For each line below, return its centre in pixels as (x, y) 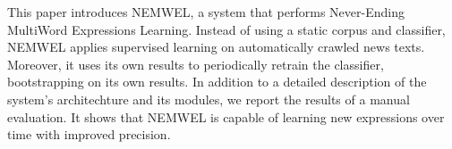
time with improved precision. (89, 134)
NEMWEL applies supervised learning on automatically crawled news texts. (216, 47)
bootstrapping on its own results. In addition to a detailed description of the (217, 82)
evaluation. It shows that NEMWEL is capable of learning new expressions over (226, 116)
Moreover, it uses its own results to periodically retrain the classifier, (196, 64)
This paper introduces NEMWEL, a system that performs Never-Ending (206, 12)
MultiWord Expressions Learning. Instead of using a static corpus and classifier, (226, 29)
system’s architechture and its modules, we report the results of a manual (209, 99)
